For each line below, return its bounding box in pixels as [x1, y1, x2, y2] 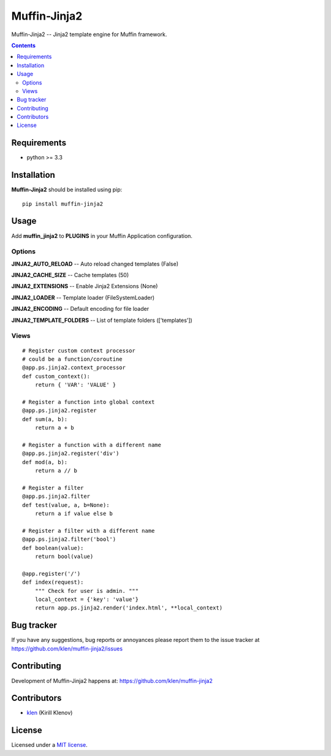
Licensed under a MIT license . [11, 741, 88, 749]
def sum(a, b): [22, 416, 68, 422]
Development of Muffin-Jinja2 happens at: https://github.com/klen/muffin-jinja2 [11, 677, 213, 684]
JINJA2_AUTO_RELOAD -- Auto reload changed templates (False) [11, 260, 179, 267]
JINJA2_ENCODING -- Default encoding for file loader [11, 305, 150, 313]
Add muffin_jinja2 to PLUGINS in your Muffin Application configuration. [11, 232, 193, 239]
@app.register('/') [22, 570, 81, 577]
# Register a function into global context [22, 399, 155, 405]
